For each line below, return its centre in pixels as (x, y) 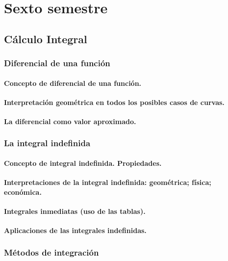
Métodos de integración (51, 252)
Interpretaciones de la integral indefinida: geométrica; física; (108, 182)
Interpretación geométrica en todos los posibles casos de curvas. (114, 102)
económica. (23, 192)
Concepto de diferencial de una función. (73, 83)
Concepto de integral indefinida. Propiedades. (83, 163)
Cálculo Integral (46, 39)
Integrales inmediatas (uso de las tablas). (75, 211)
